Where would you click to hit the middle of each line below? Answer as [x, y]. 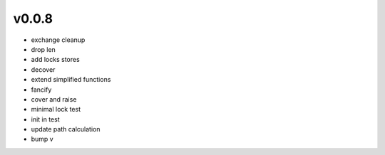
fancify [41, 90]
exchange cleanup [58, 40]
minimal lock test [56, 109]
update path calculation [66, 129]
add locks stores [55, 60]
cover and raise [54, 99]
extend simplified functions [71, 80]
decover [43, 69]
